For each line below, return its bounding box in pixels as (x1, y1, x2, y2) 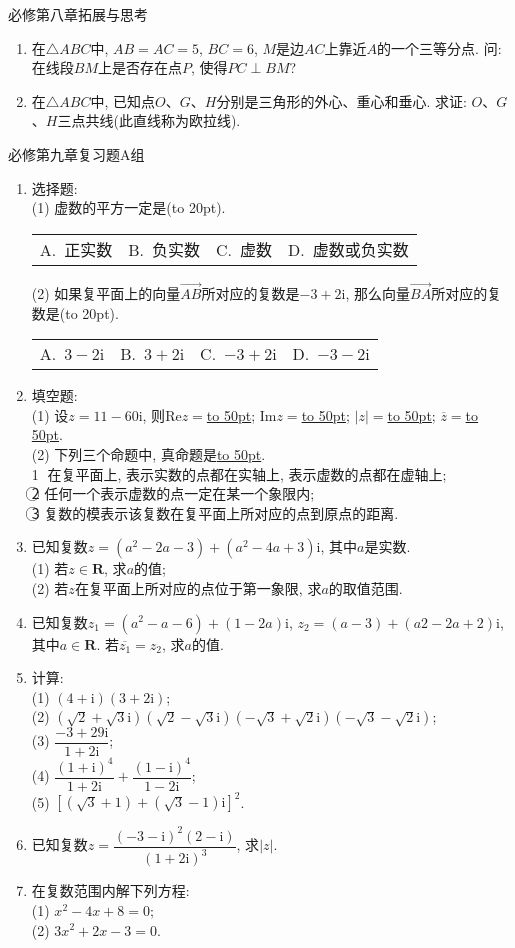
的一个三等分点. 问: (377, 37, 502, 58)
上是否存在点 (98, 57, 183, 78)
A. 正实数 (39, 237, 113, 261)
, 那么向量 (345, 282, 410, 303)
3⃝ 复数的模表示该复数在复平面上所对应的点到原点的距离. (31, 502, 399, 523)
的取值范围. (328, 577, 403, 598)
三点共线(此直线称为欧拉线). (57, 110, 241, 131)
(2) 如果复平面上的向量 (31, 282, 181, 303)
